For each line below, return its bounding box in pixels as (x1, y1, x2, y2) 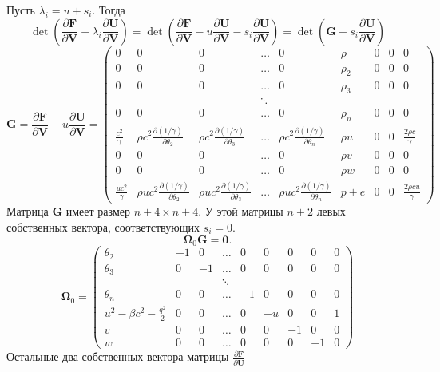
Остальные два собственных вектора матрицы (6, 348, 229, 365)
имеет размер (65, 203, 130, 220)
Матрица (6, 203, 49, 220)
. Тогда (92, 2, 125, 18)
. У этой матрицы (198, 203, 283, 220)
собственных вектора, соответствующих (6, 219, 200, 235)
